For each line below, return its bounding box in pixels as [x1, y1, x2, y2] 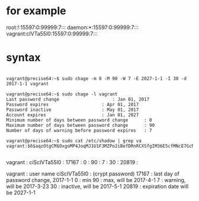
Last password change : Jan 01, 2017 [6, 96, 150, 102]
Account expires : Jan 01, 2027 [6, 111, 139, 118]
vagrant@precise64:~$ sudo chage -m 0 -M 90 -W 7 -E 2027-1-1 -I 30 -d [6, 75, 187, 81]
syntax [6, 51, 41, 65]
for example [6, 4, 66, 18]
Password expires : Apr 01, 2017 [6, 101, 139, 107]
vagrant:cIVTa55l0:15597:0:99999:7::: [6, 30, 98, 37]
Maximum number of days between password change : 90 [6, 122, 155, 128]
